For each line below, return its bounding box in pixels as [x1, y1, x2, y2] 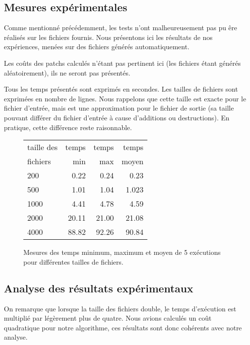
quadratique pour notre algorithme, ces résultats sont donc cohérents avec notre [4, 322, 242, 332]
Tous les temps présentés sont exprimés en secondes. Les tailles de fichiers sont [4, 84, 238, 94]
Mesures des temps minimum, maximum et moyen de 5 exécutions [23, 247, 221, 257]
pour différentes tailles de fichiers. [23, 256, 124, 267]
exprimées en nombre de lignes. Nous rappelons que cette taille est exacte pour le [4, 93, 246, 103]
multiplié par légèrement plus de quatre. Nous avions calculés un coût [4, 313, 212, 323]
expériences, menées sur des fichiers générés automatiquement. [4, 41, 190, 52]
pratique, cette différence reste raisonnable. [4, 122, 132, 132]
